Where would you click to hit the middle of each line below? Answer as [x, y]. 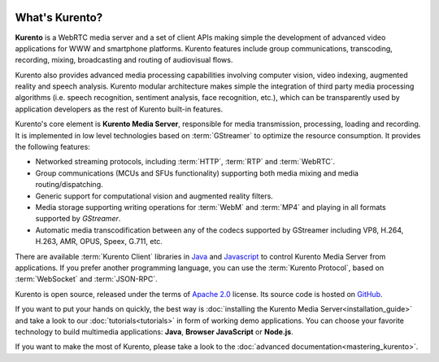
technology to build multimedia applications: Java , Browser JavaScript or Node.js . [154, 331]
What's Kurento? [59, 17]
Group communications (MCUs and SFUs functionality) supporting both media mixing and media [197, 173]
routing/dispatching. [69, 185]
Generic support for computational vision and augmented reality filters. [154, 196]
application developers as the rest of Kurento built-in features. [119, 109]
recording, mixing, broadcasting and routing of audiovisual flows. [124, 60]
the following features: [53, 147]
